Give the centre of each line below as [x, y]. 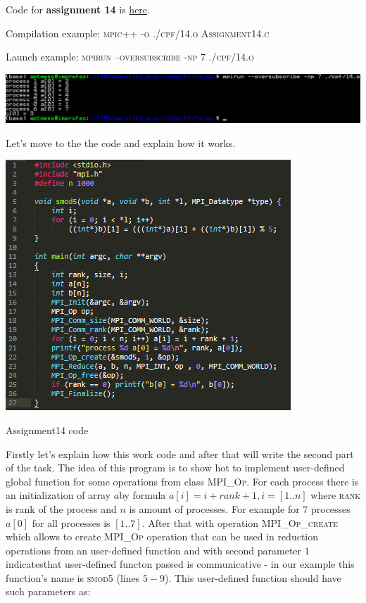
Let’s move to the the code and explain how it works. [121, 142]
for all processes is [71, 522]
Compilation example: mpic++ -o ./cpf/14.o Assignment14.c [138, 33]
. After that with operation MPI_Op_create [240, 522]
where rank [335, 495]
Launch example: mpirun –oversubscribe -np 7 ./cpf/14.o [130, 57]
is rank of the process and [61, 508]
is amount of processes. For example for [214, 508]
